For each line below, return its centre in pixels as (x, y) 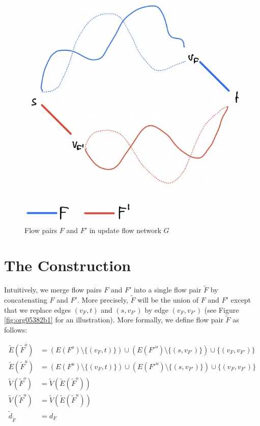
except (241, 300)
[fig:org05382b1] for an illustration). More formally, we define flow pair (114, 320)
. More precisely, (103, 300)
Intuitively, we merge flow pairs (53, 290)
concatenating (26, 300)
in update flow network (125, 230)
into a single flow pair (168, 290)
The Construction (68, 265)
